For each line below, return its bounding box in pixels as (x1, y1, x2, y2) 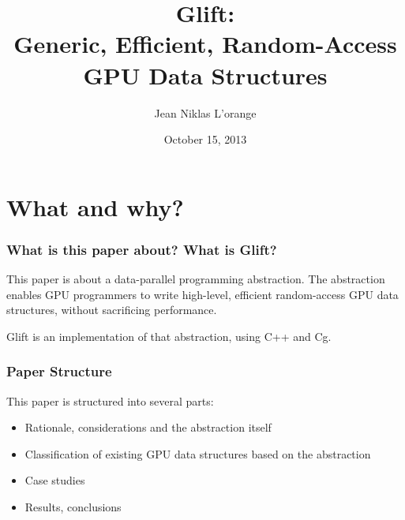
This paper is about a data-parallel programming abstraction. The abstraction (6, 271, 385, 287)
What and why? (6, 190, 184, 223)
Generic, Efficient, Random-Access (13, 28, 397, 60)
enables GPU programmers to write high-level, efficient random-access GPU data (6, 286, 399, 302)
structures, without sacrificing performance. (6, 301, 217, 318)
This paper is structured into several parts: (6, 392, 214, 409)
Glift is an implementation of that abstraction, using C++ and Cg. (6, 327, 332, 344)
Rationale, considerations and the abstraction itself (24, 419, 272, 436)
